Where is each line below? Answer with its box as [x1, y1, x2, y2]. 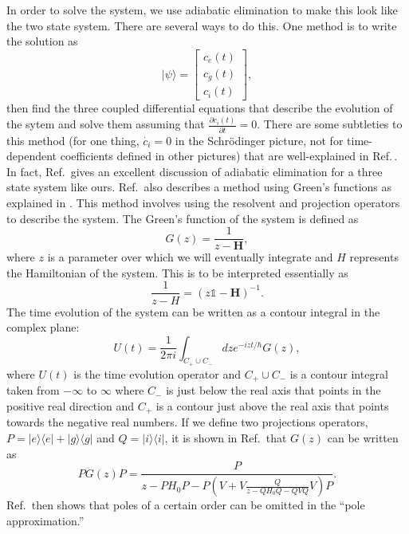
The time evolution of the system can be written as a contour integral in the [6, 303, 380, 320]
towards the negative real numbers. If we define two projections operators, [6, 414, 368, 430]
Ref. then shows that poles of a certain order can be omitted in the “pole [6, 497, 365, 513]
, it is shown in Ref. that [164, 429, 287, 446]
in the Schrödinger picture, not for [175, 132, 344, 148]
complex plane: [6, 319, 80, 336]
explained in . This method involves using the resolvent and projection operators [6, 194, 400, 210]
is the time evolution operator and [73, 365, 242, 382]
